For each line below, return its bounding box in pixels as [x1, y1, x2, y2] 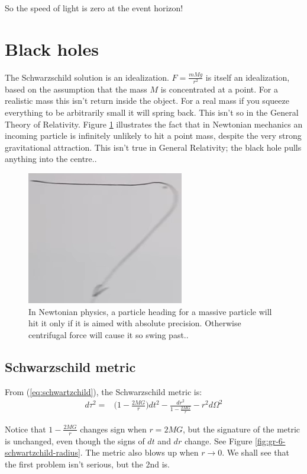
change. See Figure [184, 434, 253, 447]
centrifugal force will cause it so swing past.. [28, 328, 189, 341]
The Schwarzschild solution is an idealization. [5, 71, 169, 83]
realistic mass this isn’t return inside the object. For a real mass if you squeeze [5, 94, 289, 107]
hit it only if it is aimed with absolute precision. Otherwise [28, 317, 241, 329]
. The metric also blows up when [80, 446, 199, 459]
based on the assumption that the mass [5, 82, 147, 95]
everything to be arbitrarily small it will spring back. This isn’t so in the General [5, 106, 299, 119]
